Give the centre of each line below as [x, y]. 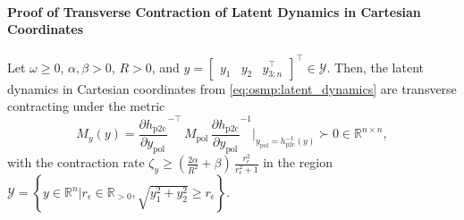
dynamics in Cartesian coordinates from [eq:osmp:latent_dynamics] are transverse [232, 88]
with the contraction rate [76, 162]
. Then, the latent [375, 67]
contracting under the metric [86, 106]
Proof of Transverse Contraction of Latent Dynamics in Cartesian [214, 11]
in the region [298, 162]
